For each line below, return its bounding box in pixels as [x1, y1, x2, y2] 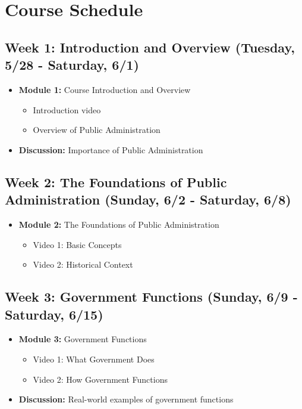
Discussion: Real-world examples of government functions [18, 393, 234, 405]
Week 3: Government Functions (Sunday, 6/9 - [5, 287, 298, 306]
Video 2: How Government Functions [33, 373, 168, 385]
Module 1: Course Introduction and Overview [18, 83, 191, 95]
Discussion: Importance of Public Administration [18, 143, 203, 156]
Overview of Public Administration [33, 123, 161, 136]
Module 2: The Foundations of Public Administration [18, 218, 219, 230]
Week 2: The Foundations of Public [5, 172, 227, 191]
